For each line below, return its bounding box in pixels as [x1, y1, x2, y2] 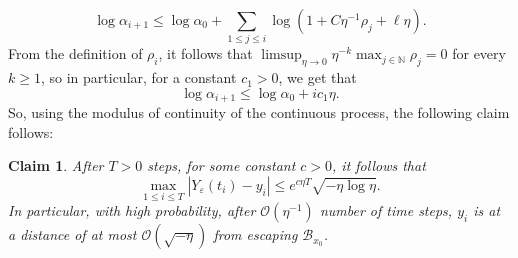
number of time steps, [319, 200, 453, 221]
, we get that [278, 67, 357, 88]
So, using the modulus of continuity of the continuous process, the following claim [8, 102, 510, 123]
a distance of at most [8, 224, 137, 245]
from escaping [213, 224, 298, 245]
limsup [261, 48, 302, 63]
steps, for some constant [147, 155, 296, 176]
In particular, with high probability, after [8, 200, 256, 221]
